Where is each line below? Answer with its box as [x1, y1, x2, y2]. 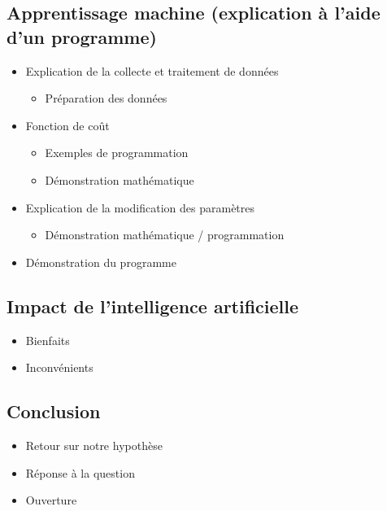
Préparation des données [45, 90, 167, 107]
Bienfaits [25, 331, 70, 348]
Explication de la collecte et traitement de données [25, 62, 279, 79]
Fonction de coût [25, 116, 110, 133]
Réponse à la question [25, 464, 135, 481]
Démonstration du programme [25, 253, 176, 270]
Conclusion [7, 399, 101, 424]
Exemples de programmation [45, 144, 189, 161]
